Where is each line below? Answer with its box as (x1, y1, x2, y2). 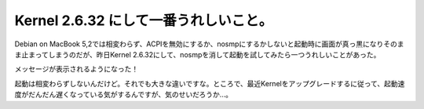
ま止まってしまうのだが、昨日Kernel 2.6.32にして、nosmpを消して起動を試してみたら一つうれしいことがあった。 (14, 49, 381, 59)
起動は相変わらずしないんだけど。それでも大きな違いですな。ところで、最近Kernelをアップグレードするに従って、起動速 (14, 78, 405, 88)
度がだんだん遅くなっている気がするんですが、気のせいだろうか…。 (14, 90, 233, 100)
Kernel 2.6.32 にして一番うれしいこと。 (14, 12, 273, 29)
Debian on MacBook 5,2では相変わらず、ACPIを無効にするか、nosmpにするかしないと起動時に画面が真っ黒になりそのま (14, 39, 404, 49)
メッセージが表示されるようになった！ (14, 64, 139, 74)
